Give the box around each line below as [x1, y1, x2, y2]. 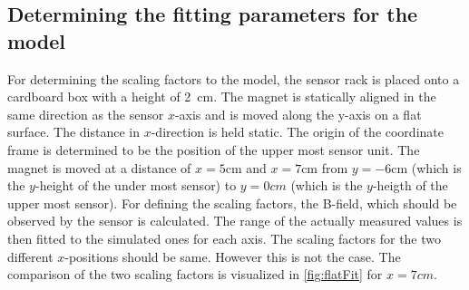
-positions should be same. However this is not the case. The [64, 246, 401, 266]
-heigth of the [372, 176, 448, 195]
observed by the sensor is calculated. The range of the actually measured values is [7, 211, 463, 230]
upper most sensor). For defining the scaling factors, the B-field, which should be [7, 193, 457, 212]
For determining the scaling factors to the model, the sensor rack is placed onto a [7, 69, 460, 88]
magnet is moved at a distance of [7, 158, 191, 177]
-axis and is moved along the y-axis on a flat [174, 104, 422, 123]
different [7, 246, 54, 266]
